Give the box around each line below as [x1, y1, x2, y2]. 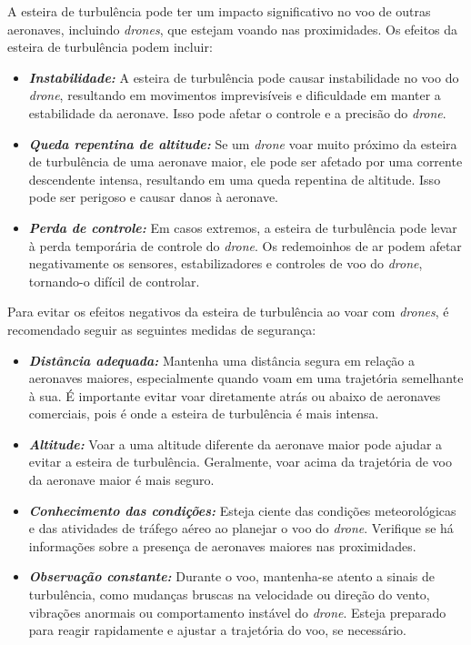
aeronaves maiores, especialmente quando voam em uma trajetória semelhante [28, 368, 464, 388]
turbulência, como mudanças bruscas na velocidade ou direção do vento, [28, 585, 430, 604]
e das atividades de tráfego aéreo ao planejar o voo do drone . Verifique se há [28, 519, 454, 538]
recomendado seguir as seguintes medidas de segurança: [7, 319, 316, 338]
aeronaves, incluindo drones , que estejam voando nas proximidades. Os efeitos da [7, 19, 458, 38]
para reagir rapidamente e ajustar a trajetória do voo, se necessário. [28, 620, 406, 640]
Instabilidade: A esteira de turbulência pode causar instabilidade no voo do [28, 67, 459, 86]
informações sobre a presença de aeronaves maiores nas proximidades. [28, 536, 416, 555]
